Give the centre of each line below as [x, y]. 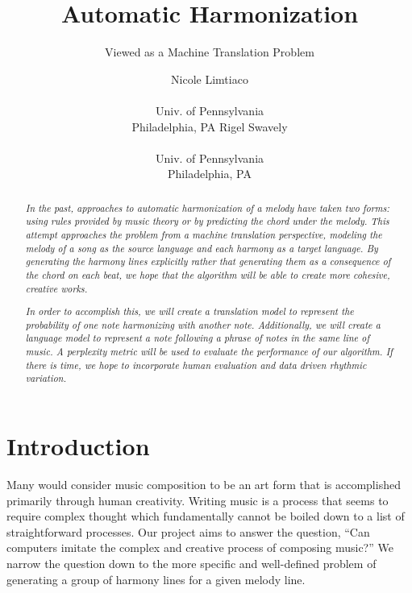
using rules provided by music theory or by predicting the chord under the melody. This [207, 221]
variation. [46, 378]
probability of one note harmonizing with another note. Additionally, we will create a [203, 324]
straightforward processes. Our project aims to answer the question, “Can [188, 531]
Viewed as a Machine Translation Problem [210, 52]
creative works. [56, 288]
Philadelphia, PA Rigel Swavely [210, 126]
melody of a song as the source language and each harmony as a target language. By [202, 248]
